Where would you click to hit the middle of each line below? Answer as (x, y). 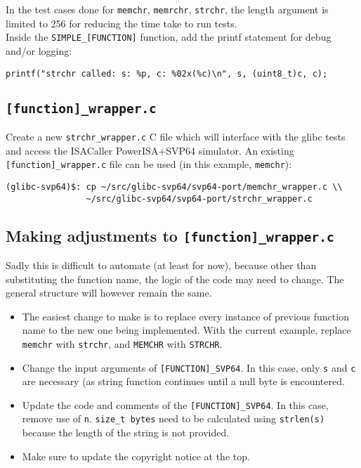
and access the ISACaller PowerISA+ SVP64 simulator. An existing (150, 150)
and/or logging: (39, 50)
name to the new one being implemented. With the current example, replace (186, 330)
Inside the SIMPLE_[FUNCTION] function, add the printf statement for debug (169, 37)
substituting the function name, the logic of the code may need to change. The (175, 279)
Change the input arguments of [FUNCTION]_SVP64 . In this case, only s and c (189, 367)
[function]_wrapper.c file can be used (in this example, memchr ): (149, 164)
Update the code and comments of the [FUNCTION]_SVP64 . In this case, (175, 404)
